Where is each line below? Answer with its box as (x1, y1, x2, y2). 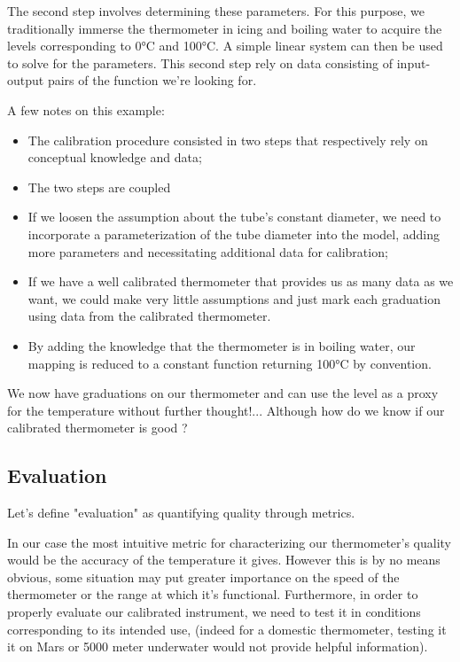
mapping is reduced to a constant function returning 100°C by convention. (27, 354, 432, 372)
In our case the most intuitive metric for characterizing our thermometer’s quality (7, 533, 452, 551)
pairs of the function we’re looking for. (47, 71, 257, 90)
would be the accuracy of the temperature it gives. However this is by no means (7, 550, 441, 569)
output (7, 71, 44, 90)
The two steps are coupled (27, 177, 171, 196)
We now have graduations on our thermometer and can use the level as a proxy (7, 384, 439, 402)
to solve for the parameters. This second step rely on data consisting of (7, 53, 394, 72)
